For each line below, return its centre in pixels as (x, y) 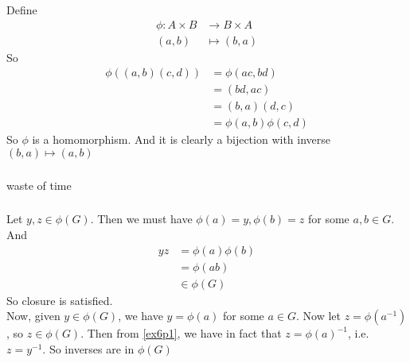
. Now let (318, 316)
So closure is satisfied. (60, 300)
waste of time (39, 185)
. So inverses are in (88, 348)
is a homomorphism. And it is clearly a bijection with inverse (182, 139)
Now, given (33, 316)
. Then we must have (141, 219)
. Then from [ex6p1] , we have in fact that (181, 333)
